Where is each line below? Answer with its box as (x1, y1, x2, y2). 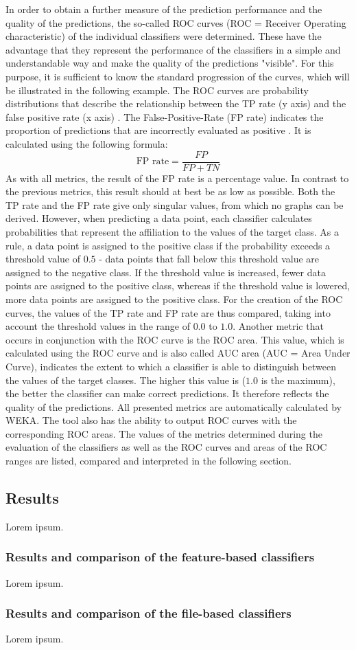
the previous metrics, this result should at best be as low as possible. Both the (5, 184, 335, 199)
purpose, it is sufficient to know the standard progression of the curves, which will (5, 69, 350, 83)
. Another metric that (233, 319, 324, 333)
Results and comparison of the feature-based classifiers (5, 548, 315, 565)
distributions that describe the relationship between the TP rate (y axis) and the (5, 96, 346, 111)
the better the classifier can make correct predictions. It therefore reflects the (5, 386, 329, 401)
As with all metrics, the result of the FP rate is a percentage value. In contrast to (5, 170, 349, 185)
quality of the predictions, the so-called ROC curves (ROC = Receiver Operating (5, 15, 346, 30)
